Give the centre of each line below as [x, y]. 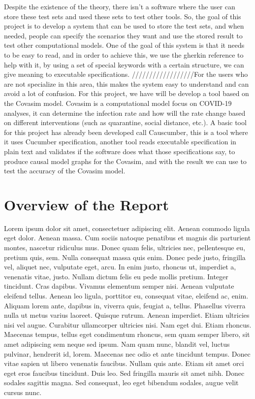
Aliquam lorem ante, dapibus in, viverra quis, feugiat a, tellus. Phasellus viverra [125, 305]
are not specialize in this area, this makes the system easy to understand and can [127, 83]
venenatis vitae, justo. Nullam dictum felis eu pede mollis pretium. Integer [116, 276]
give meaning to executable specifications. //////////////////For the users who [126, 74]
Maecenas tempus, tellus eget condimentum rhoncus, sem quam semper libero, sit [127, 334]
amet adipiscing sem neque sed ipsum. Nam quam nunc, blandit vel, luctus [117, 344]
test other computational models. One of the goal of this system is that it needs [124, 45]
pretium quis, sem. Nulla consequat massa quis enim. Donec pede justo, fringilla [125, 257]
